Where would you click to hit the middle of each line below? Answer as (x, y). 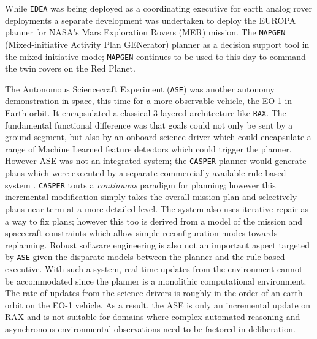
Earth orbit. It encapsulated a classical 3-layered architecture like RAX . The (146, 113)
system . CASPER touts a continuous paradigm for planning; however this (140, 184)
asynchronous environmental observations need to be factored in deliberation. (150, 328)
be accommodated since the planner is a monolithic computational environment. (156, 281)
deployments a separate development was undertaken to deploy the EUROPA (151, 20)
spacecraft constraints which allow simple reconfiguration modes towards (141, 233)
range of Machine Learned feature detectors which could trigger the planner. (148, 148)
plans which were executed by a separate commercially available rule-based (146, 173)
